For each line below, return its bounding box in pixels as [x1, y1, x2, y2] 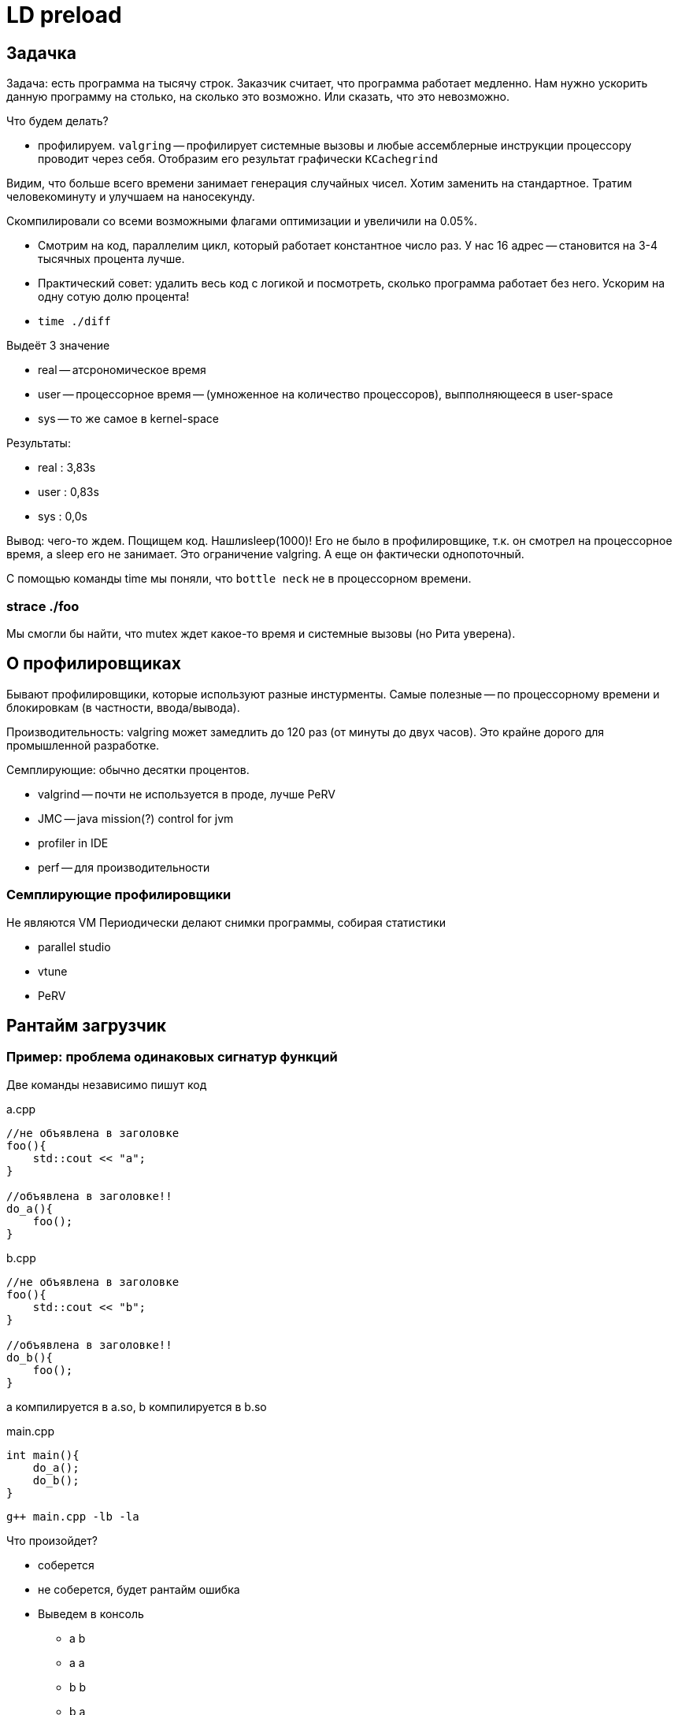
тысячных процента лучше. [38, 252, 185, 266]
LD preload [6, 2, 122, 28]
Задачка [6, 43, 76, 63]
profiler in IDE [38, 835, 109, 850]
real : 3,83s [38, 461, 96, 475]
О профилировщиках [6, 654, 181, 674]
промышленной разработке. [6, 738, 160, 752]
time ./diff [38, 315, 111, 328]
